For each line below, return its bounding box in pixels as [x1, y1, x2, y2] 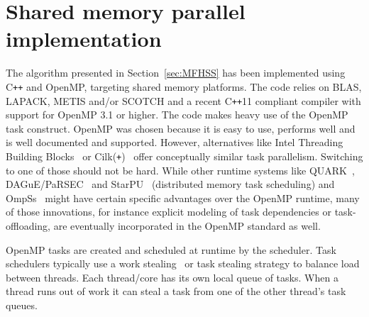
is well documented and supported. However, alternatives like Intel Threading [6, 135, 343, 150]
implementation [6, 24, 162, 53]
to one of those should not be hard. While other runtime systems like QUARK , [6, 162, 355, 177]
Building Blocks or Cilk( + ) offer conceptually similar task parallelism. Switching [6, 149, 363, 163]
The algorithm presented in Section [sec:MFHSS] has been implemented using [6, 65, 346, 80]
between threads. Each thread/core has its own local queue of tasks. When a [6, 269, 338, 284]
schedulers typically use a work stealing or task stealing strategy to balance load [6, 256, 360, 271]
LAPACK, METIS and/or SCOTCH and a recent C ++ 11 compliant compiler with [6, 93, 361, 108]
